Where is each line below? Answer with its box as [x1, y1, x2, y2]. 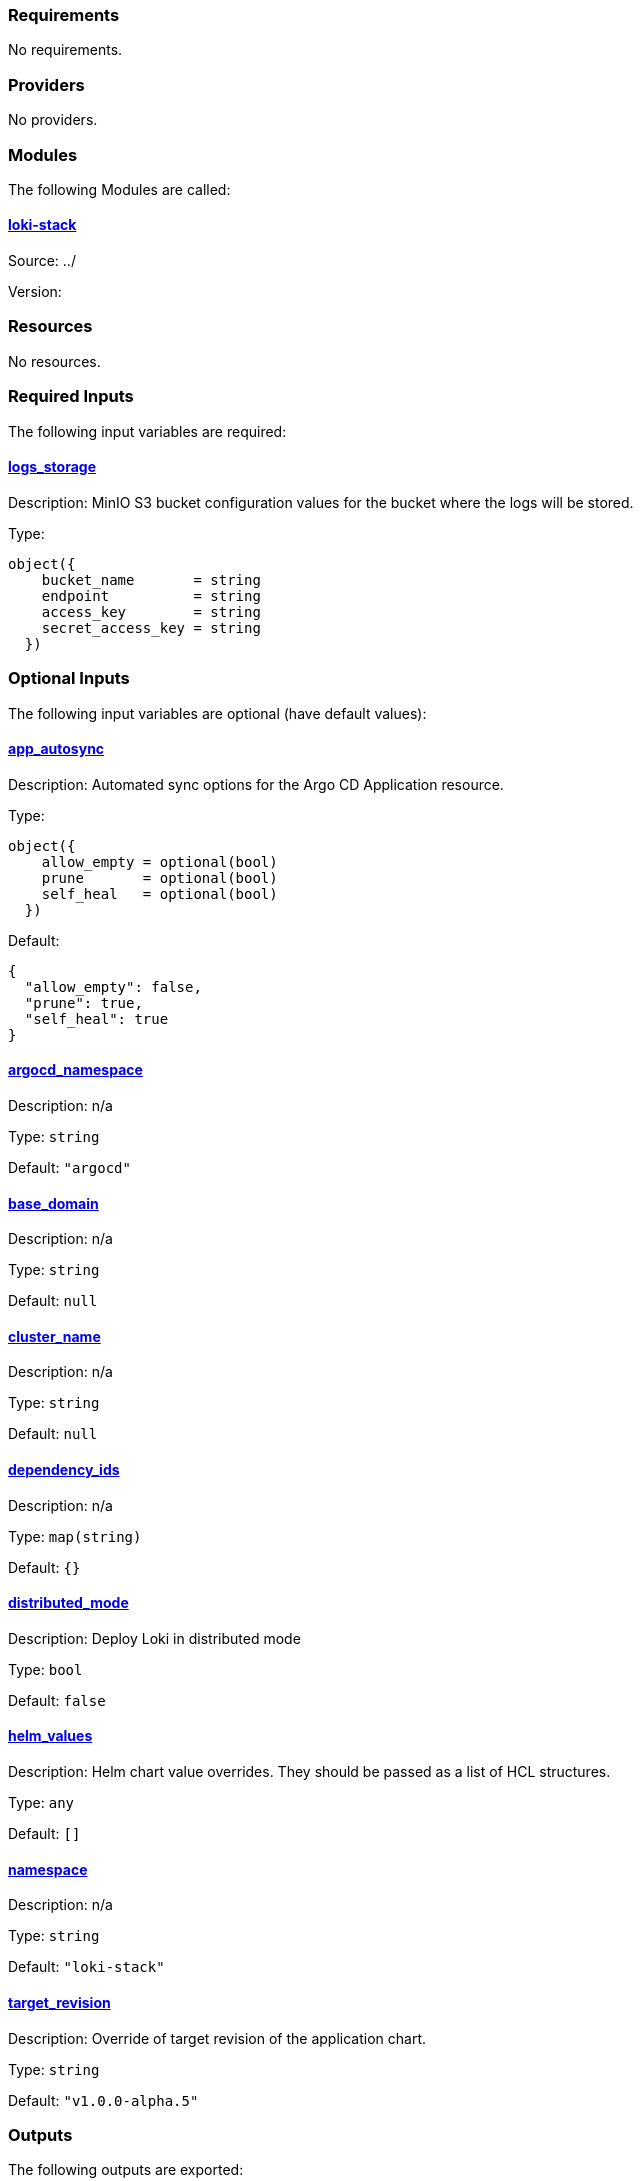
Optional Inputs [8, 668, 130, 689]
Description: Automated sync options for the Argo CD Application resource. [8, 775, 504, 793]
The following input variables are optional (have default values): [8, 704, 427, 722]
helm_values [8, 1727, 93, 1745]
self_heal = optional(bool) [41, 885, 278, 902]
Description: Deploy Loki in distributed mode [8, 1629, 301, 1647]
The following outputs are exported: [8, 2161, 244, 2179]
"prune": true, [24, 994, 143, 1011]
